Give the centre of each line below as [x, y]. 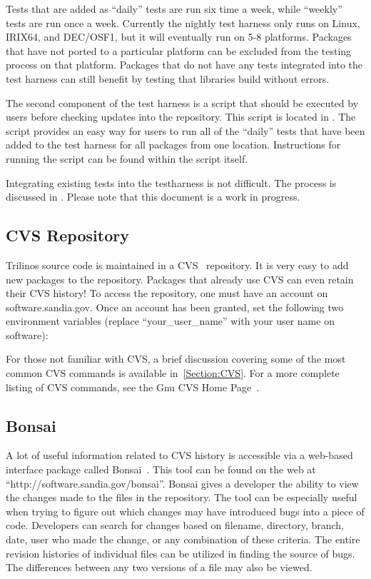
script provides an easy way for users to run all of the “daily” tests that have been [185, 130]
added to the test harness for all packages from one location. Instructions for [173, 145]
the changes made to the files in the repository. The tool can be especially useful [182, 497]
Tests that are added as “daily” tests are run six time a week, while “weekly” [174, 9]
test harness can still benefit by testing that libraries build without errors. [168, 78]
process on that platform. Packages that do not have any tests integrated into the [184, 65]
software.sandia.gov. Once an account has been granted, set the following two [175, 307]
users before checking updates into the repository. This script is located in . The [181, 117]
